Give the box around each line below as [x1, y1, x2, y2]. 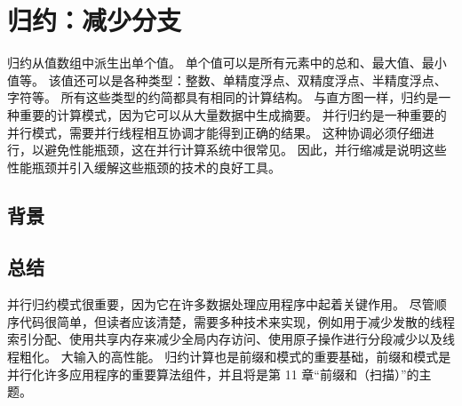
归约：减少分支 [7, 2, 182, 38]
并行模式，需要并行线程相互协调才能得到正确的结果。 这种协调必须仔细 [7, 123, 422, 141]
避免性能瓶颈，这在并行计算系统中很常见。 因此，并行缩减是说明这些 [44, 140, 447, 159]
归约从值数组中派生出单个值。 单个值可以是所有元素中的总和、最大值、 [7, 53, 422, 72]
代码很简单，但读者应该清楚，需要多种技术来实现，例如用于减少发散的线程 [19, 312, 455, 330]
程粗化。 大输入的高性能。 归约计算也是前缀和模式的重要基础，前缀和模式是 [7, 347, 451, 366]
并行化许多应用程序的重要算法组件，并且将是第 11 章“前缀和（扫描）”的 [7, 364, 419, 383]
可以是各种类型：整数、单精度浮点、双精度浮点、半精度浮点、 [85, 70, 447, 89]
